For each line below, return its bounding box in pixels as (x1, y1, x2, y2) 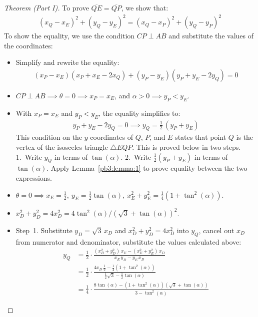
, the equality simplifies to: (98, 107, 180, 118)
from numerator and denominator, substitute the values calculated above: (15, 236, 241, 247)
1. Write (15, 151, 42, 162)
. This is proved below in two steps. (132, 141, 241, 152)
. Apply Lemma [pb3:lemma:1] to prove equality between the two (46, 163, 247, 173)
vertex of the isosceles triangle (15, 141, 108, 152)
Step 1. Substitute (15, 225, 72, 235)
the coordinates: (4, 40, 53, 50)
